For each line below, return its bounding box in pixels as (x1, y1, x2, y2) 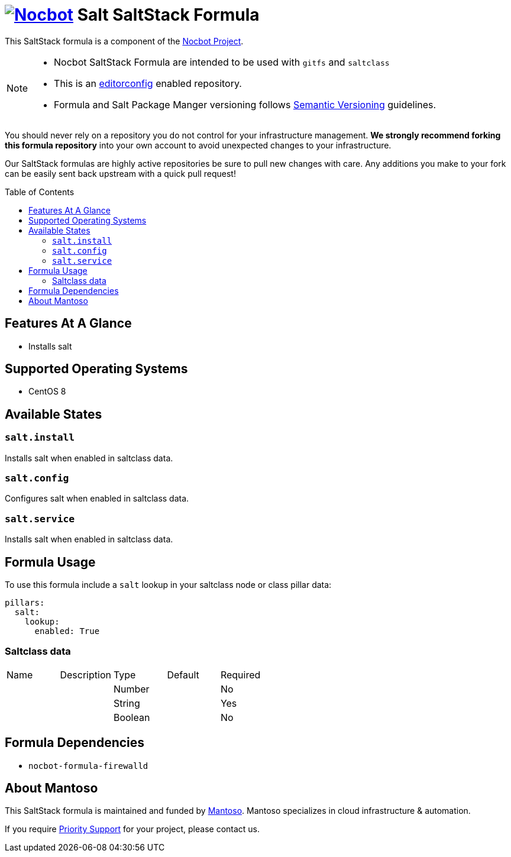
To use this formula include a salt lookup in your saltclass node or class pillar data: (5, 580, 332, 590)
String (113, 697, 140, 709)
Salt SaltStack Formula (77, 5, 260, 25)
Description (60, 668, 111, 681)
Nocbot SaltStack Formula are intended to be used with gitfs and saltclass (54, 56, 390, 68)
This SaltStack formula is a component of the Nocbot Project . (5, 35, 244, 46)
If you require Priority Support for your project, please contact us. (5, 824, 260, 835)
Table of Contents (5, 186, 75, 197)
